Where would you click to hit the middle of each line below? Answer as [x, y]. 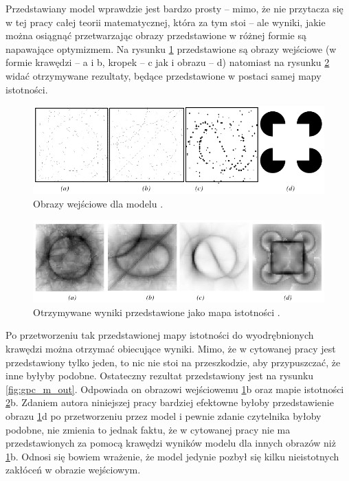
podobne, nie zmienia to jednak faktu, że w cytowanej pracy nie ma [148, 429]
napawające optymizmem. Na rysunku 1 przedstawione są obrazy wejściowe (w [171, 48]
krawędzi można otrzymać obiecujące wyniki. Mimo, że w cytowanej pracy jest [171, 349]
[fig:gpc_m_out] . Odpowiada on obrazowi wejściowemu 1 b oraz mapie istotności [175, 389]
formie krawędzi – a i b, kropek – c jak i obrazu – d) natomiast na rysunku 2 [168, 62]
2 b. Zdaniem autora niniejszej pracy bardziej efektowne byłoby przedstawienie [170, 402]
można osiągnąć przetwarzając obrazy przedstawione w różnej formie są [156, 35]
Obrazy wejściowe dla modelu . [98, 203]
